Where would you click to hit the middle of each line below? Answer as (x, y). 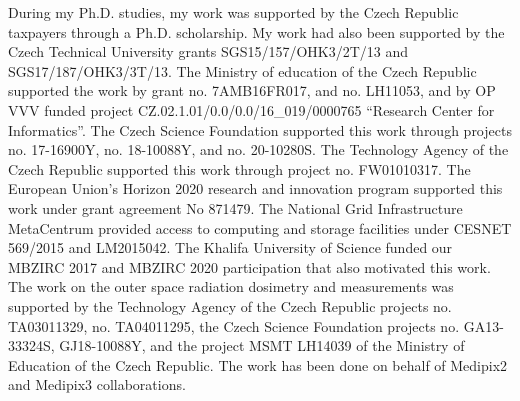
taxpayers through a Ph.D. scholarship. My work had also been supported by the (256, 31)
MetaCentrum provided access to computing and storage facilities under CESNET (260, 227)
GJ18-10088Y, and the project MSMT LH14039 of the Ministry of (262, 345)
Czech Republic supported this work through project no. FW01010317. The (239, 168)
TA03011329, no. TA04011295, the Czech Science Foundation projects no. (234, 325)
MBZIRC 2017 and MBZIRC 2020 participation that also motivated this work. (249, 266)
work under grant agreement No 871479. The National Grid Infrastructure (235, 207)
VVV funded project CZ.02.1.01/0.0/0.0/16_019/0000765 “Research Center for (251, 109)
